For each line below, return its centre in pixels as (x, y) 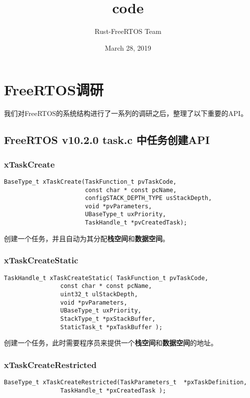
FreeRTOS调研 (54, 90)
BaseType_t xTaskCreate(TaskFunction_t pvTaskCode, (90, 182)
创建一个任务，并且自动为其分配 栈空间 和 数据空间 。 (87, 238)
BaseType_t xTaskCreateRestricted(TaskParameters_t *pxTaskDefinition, (125, 382)
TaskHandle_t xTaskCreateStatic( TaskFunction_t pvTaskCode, (106, 278)
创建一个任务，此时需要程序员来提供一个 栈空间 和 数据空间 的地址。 (111, 343)
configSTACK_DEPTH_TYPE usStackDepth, (148, 198)
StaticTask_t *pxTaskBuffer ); (111, 327)
